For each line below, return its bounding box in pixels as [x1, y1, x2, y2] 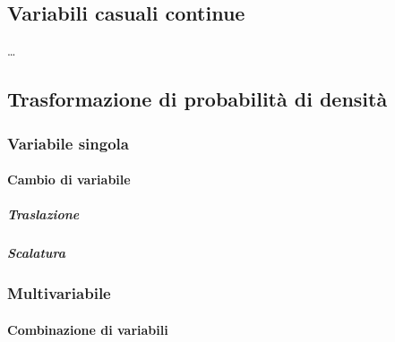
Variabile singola [7, 132, 129, 154]
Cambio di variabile [7, 170, 131, 189]
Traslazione [7, 205, 80, 224]
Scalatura [7, 244, 65, 262]
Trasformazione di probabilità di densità [7, 85, 388, 113]
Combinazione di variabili [7, 320, 168, 338]
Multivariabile [7, 282, 111, 304]
